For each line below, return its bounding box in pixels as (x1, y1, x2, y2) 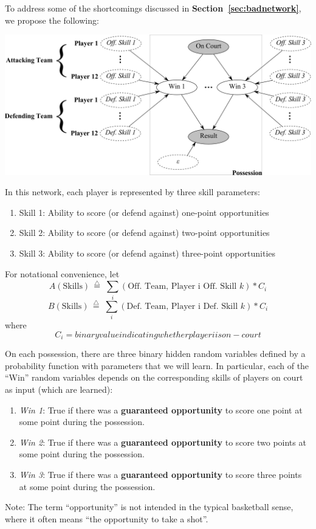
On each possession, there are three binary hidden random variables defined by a (5, 347, 306, 360)
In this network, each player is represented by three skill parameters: (5, 185, 260, 198)
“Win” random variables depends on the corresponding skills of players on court (5, 371, 303, 384)
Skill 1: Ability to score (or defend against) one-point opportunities (19, 206, 269, 218)
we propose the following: (5, 13, 99, 26)
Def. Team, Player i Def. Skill (126, 302, 238, 311)
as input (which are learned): (5, 383, 113, 396)
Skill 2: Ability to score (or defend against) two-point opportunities (19, 226, 270, 239)
